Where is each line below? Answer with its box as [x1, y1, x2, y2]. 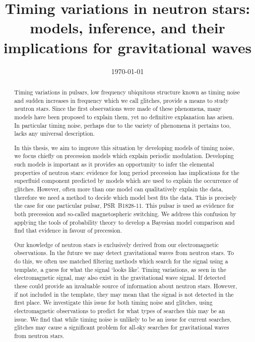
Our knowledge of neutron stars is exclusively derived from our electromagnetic [14, 240, 219, 249]
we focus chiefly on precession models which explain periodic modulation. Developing [14, 152, 234, 160]
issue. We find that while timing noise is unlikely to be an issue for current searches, [14, 315, 232, 323]
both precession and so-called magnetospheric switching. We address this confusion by [14, 209, 237, 218]
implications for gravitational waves [3, 37, 252, 57]
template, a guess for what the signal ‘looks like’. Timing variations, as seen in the [14, 265, 226, 273]
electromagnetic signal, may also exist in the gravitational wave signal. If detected [14, 273, 226, 282]
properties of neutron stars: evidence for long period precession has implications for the [14, 168, 240, 176]
